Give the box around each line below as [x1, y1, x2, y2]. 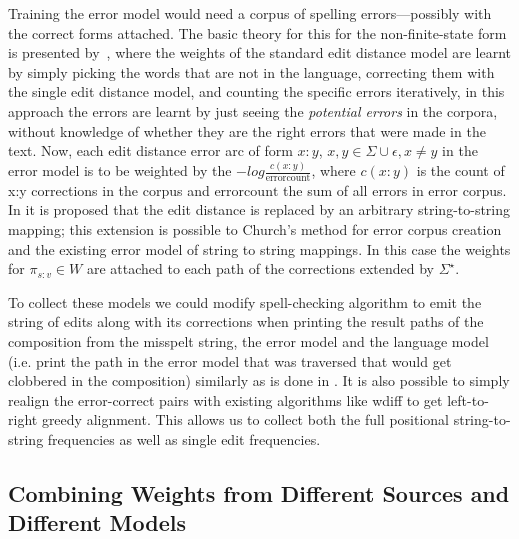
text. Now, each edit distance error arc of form [8, 140, 293, 161]
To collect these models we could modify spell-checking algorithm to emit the [8, 291, 482, 312]
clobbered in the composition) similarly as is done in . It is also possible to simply [8, 370, 510, 391]
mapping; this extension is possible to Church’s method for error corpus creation [8, 219, 502, 240]
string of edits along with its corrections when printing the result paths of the [8, 311, 484, 332]
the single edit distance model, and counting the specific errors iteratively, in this [8, 81, 505, 102]
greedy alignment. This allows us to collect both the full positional [41, 409, 450, 430]
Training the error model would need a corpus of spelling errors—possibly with [8, 3, 492, 23]
